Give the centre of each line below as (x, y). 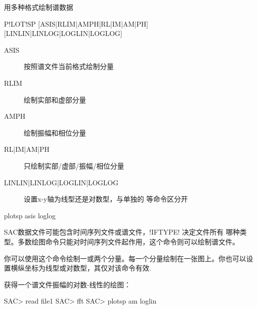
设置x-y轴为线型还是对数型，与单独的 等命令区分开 (106, 199)
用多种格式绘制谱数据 (39, 7)
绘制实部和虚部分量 (55, 99)
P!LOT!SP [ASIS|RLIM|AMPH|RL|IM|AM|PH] (76, 23)
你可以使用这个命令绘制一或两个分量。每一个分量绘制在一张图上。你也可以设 (128, 258)
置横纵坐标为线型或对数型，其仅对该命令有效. (78, 268)
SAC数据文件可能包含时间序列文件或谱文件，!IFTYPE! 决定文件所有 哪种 (122, 232)
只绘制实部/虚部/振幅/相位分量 (74, 165)
